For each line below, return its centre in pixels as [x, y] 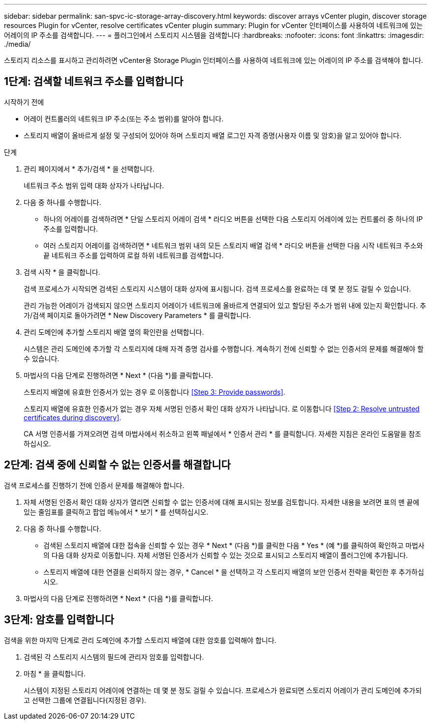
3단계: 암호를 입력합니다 [59, 620]
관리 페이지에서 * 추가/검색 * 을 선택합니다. [89, 169]
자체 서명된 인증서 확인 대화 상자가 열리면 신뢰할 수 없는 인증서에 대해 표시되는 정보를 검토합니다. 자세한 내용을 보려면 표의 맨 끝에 [222, 502]
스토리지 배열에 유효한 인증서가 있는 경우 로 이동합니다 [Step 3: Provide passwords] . [154, 392]
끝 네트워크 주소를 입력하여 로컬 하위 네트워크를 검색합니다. [134, 255]
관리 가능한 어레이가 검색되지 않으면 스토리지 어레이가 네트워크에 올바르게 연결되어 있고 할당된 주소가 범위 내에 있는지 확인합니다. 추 [225, 305]
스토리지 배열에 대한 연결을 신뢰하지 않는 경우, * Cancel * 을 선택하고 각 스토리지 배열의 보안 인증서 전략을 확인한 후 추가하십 [234, 572]
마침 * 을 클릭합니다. [55, 673]
